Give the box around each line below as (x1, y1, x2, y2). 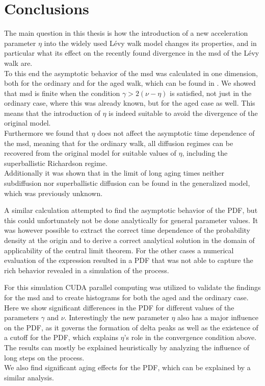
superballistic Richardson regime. (4, 157, 108, 168)
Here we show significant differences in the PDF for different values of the (4, 302, 234, 312)
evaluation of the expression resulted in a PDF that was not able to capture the (4, 255, 253, 266)
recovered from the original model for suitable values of (4, 148, 176, 158)
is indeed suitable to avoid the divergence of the (109, 107, 258, 118)
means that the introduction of (4, 107, 100, 118)
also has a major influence (177, 312, 258, 323)
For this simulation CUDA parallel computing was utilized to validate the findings (4, 282, 261, 293)
